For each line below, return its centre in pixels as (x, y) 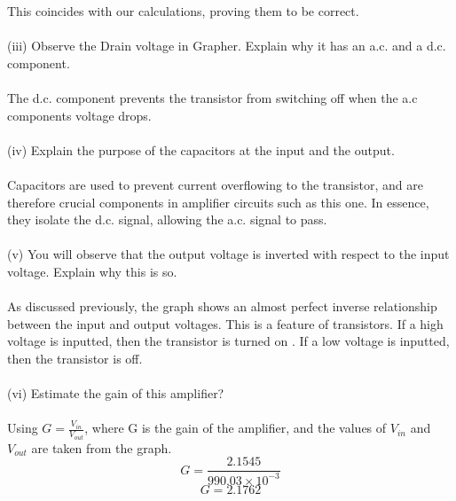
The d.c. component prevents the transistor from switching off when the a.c (212, 97)
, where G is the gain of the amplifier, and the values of (236, 428)
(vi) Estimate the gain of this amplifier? (116, 393)
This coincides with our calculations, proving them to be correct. (183, 11)
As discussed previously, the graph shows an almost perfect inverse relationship (222, 306)
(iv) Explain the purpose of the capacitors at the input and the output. (201, 149)
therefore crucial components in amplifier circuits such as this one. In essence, (218, 202)
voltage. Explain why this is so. (92, 271)
